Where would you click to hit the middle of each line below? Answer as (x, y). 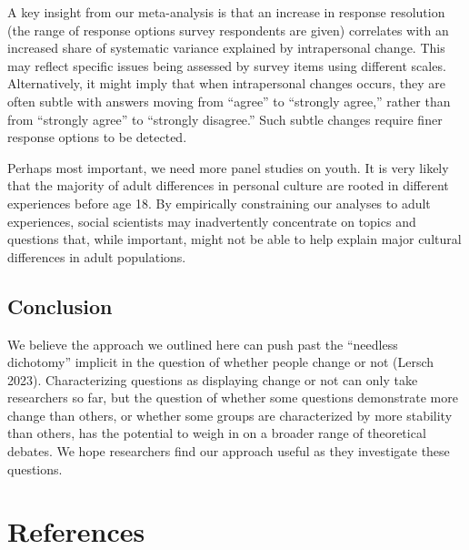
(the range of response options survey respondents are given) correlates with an (228, 30)
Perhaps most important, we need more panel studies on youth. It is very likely (228, 167)
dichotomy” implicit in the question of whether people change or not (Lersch (221, 362)
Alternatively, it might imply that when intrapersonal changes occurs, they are (226, 83)
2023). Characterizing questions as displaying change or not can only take (213, 379)
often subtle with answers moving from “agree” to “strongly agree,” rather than (229, 101)
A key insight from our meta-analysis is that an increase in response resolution (226, 12)
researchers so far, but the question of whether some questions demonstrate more (233, 397)
